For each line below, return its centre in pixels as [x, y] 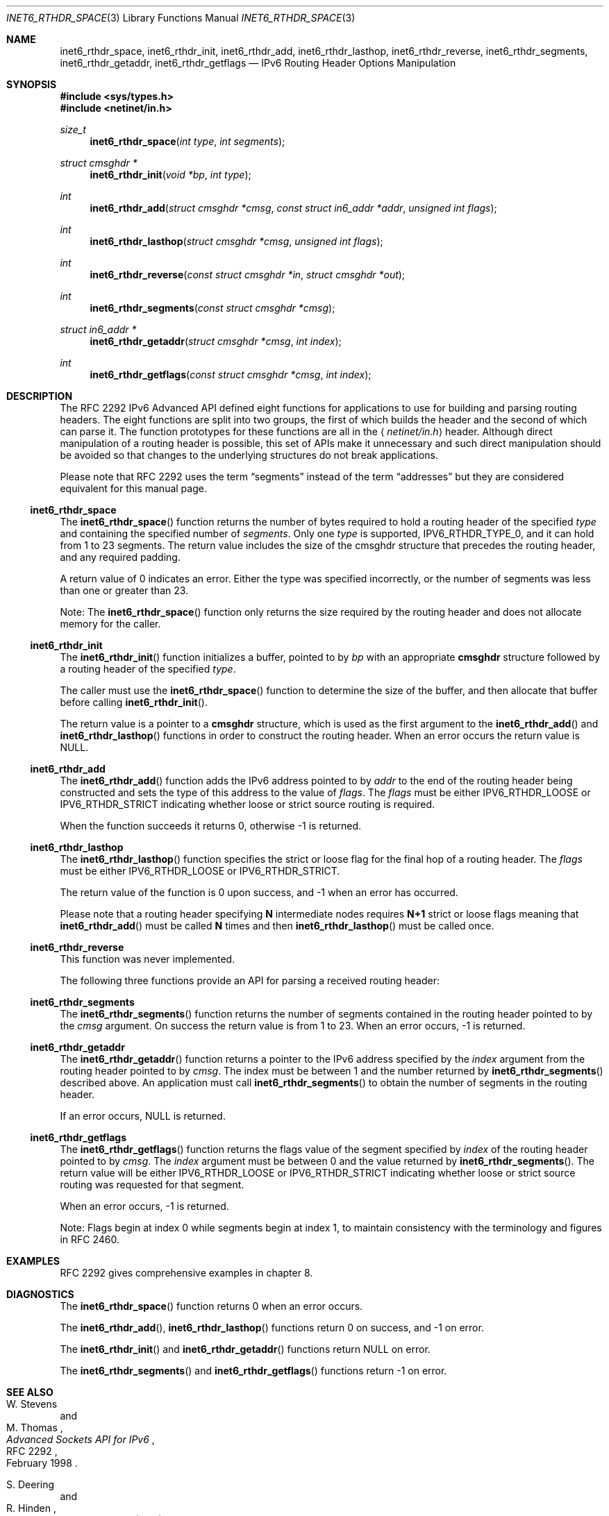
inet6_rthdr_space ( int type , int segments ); [187, 141]
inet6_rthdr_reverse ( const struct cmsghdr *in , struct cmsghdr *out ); [248, 275]
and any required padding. [120, 557]
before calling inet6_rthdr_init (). [134, 702]
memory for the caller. [110, 624]
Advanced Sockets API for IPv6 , [81, 1439]
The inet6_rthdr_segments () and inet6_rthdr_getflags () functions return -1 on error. [253, 1371]
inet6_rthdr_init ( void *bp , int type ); [170, 175]
